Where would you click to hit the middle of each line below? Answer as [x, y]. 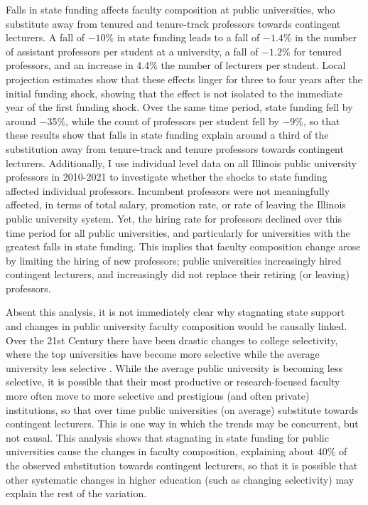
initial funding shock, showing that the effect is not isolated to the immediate [174, 93]
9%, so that [315, 121]
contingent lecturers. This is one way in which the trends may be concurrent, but [182, 424]
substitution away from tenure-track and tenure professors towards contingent [175, 148]
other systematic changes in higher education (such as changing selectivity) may [180, 479]
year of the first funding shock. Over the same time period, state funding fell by [179, 107]
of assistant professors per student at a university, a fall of [132, 51]
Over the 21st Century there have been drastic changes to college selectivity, [172, 340]
